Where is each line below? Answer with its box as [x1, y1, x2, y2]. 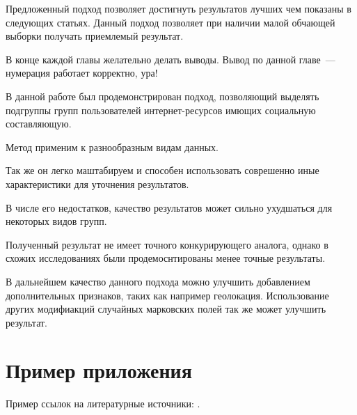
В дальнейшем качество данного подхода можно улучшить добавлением [6, 274, 310, 288]
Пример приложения [6, 356, 192, 384]
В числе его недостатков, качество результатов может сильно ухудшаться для [6, 200, 333, 214]
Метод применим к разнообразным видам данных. [6, 139, 219, 154]
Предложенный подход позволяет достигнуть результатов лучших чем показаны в [6, 1, 351, 15]
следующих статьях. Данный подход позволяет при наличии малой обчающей [6, 15, 335, 29]
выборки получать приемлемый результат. [6, 29, 184, 43]
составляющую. [6, 116, 72, 131]
